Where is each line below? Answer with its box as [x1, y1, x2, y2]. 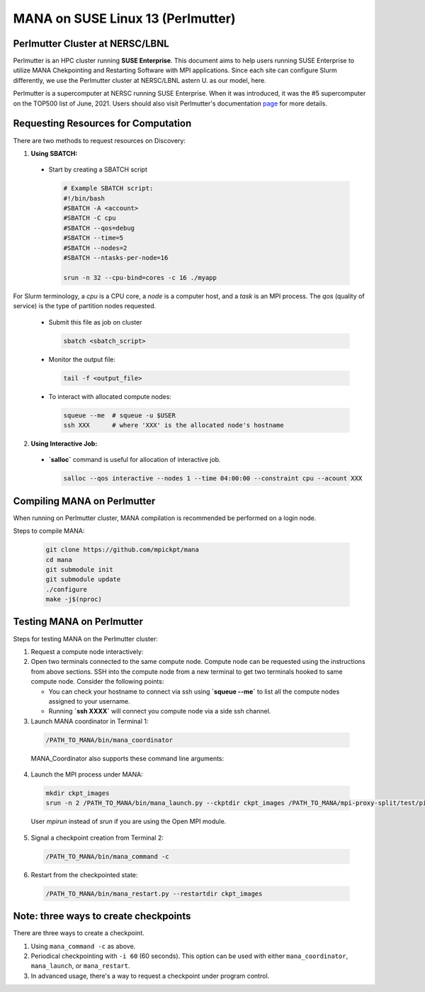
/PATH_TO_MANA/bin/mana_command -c [45, 852, 169, 860]
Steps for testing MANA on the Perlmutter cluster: [13, 634, 159, 643]
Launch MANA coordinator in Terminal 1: [30, 716, 149, 726]
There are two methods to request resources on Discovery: [13, 136, 186, 145]
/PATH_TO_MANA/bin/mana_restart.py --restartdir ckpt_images [45, 889, 263, 898]
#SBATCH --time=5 [63, 234, 124, 242]
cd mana [45, 556, 72, 563]
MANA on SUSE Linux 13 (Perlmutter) [13, 11, 236, 26]
